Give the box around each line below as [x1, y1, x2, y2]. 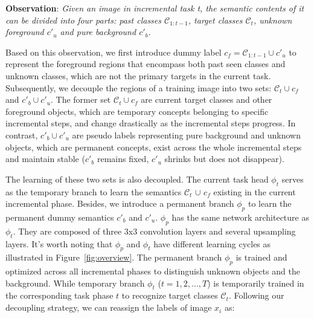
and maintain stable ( [5, 152, 85, 165]
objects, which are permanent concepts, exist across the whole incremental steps [5, 140, 302, 153]
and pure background [60, 25, 136, 38]
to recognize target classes [121, 289, 218, 302]
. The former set [51, 93, 111, 106]
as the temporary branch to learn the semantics [5, 185, 182, 198]
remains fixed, [97, 152, 149, 165]
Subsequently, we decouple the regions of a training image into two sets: [5, 81, 272, 94]
